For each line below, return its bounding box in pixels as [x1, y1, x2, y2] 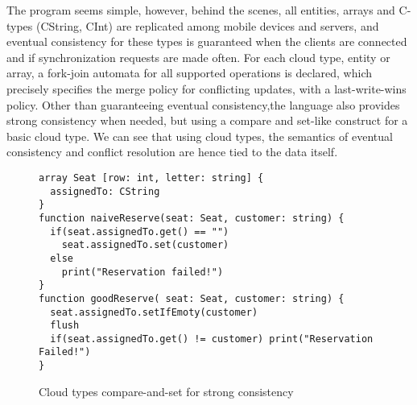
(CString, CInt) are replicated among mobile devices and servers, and [36, 17, 379, 34]
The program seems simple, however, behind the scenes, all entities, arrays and [6, 2, 395, 18]
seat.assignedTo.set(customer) [61, 239, 229, 251]
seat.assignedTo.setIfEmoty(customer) [50, 306, 258, 318]
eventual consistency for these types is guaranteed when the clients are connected [6, 33, 407, 50]
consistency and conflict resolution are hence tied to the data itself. [6, 143, 338, 160]
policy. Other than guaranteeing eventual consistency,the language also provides [6, 96, 400, 113]
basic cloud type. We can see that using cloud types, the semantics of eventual [6, 127, 393, 144]
